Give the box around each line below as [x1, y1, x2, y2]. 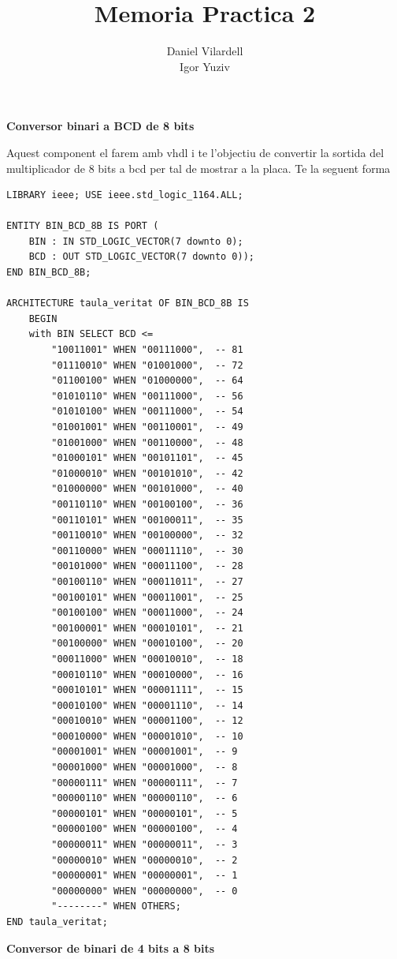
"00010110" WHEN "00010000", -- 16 [51, 669, 243, 680]
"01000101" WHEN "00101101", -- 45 [51, 452, 243, 464]
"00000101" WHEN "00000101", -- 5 [51, 807, 238, 819]
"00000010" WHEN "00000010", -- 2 [51, 854, 238, 866]
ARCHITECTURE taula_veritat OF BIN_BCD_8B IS [6, 298, 249, 309]
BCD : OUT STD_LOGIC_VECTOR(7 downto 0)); [28, 251, 254, 263]
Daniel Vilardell [166, 43, 243, 59]
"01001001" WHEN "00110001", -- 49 [51, 421, 243, 433]
